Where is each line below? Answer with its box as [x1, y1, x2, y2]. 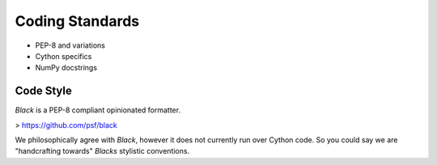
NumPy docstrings [35, 63, 97, 73]
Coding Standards [15, 12, 140, 30]
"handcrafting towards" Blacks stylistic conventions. [15, 146, 190, 156]
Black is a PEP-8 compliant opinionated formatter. [15, 105, 181, 115]
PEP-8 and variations [35, 40, 105, 50]
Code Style [15, 84, 72, 98]
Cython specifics [35, 51, 92, 61]
